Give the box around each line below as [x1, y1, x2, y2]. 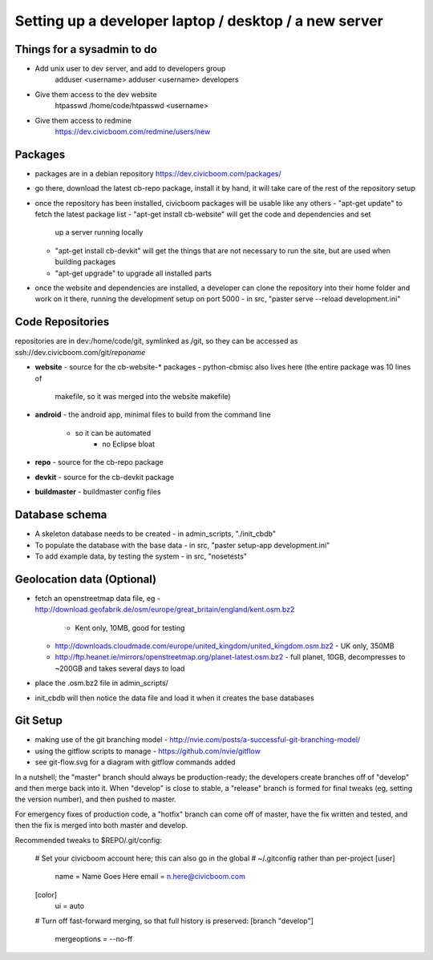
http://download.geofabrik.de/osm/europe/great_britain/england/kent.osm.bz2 [34, 605, 295, 615]
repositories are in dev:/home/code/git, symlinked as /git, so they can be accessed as [14, 337, 298, 346]
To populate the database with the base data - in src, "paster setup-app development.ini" [34, 540, 330, 550]
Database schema [14, 508, 107, 522]
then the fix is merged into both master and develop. [14, 821, 188, 830]
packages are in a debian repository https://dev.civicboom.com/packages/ [34, 168, 282, 178]
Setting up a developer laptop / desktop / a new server [14, 12, 384, 30]
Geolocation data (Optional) [14, 572, 157, 586]
